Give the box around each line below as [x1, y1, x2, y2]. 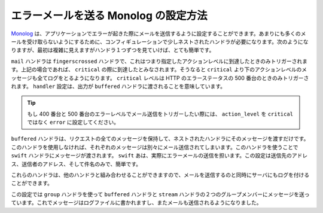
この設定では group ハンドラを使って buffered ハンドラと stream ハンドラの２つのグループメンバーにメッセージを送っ [11, 190, 310, 197]
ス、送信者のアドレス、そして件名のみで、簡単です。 [11, 160, 142, 168]
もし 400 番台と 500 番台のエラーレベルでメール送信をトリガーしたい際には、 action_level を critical [27, 110, 293, 117]
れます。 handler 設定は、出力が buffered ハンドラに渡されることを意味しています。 [11, 83, 226, 90]
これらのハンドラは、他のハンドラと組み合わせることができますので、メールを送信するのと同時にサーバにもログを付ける [11, 171, 310, 179]
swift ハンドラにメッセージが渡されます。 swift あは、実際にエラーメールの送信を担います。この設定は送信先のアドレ [11, 152, 308, 159]
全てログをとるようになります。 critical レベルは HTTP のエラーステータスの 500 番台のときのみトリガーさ [36, 74, 309, 81]
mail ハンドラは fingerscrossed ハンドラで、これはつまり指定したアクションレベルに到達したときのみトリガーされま [11, 57, 308, 65]
